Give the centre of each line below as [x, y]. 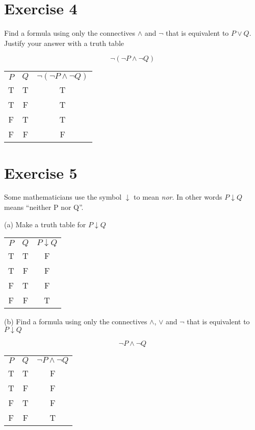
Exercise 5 [41, 172]
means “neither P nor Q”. [44, 207]
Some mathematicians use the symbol [63, 197]
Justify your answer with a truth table [64, 43]
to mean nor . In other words [178, 197]
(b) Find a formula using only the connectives [76, 321]
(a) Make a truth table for [45, 224]
